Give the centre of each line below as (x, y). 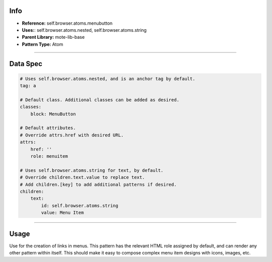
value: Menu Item (62, 213)
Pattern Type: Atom (43, 44)
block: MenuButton (53, 114)
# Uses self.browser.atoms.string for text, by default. (92, 170)
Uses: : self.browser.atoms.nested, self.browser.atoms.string (84, 30)
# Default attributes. (48, 128)
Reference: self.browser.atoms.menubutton (67, 23)
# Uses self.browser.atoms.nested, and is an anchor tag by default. (108, 79)
